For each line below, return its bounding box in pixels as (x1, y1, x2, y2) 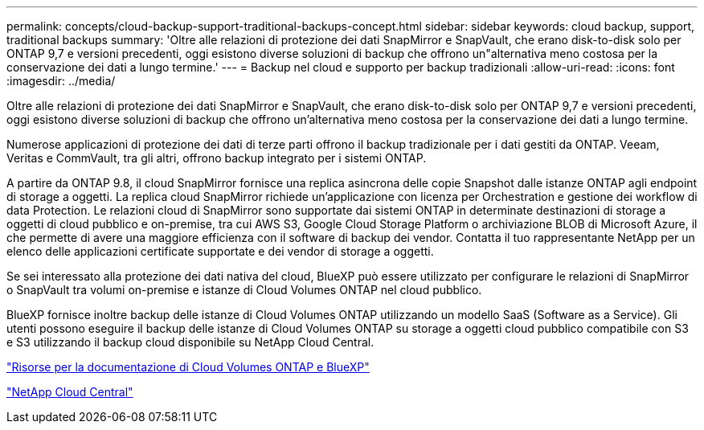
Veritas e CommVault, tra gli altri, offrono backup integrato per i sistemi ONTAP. (6, 151, 427, 165)
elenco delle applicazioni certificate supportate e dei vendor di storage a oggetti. (6, 244, 434, 258)
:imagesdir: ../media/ (6, 74, 116, 88)
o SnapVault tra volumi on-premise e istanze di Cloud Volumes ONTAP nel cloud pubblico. (6, 283, 482, 297)
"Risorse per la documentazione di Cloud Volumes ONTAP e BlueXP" (6, 360, 370, 374)
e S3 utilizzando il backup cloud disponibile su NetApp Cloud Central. (6, 335, 375, 349)
